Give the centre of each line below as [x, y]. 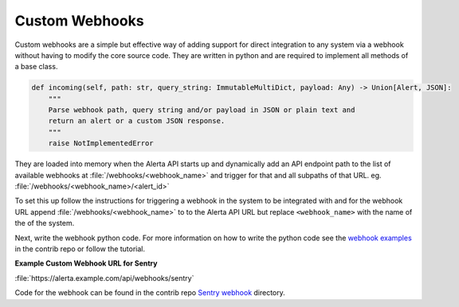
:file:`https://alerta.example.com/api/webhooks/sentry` [104, 278]
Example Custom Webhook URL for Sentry [86, 263]
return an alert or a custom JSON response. [137, 121]
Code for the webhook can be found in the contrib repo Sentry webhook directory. [150, 293]
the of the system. [45, 223]
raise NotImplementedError [101, 144]
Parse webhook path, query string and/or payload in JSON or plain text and [202, 110]
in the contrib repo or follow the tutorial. [80, 249]
